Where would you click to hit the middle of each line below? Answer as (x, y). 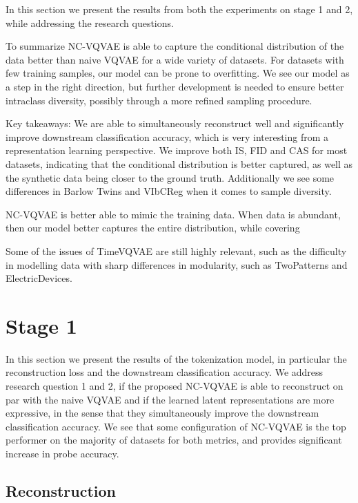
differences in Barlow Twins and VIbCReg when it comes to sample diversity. (169, 191)
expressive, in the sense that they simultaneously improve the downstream (162, 413)
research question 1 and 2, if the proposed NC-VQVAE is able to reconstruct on (175, 386)
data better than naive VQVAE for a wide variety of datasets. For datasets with (175, 59)
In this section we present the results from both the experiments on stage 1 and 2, (179, 9)
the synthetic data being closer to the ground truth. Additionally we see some (170, 177)
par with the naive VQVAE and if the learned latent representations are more (170, 399)
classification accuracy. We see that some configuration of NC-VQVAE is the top (176, 426)
